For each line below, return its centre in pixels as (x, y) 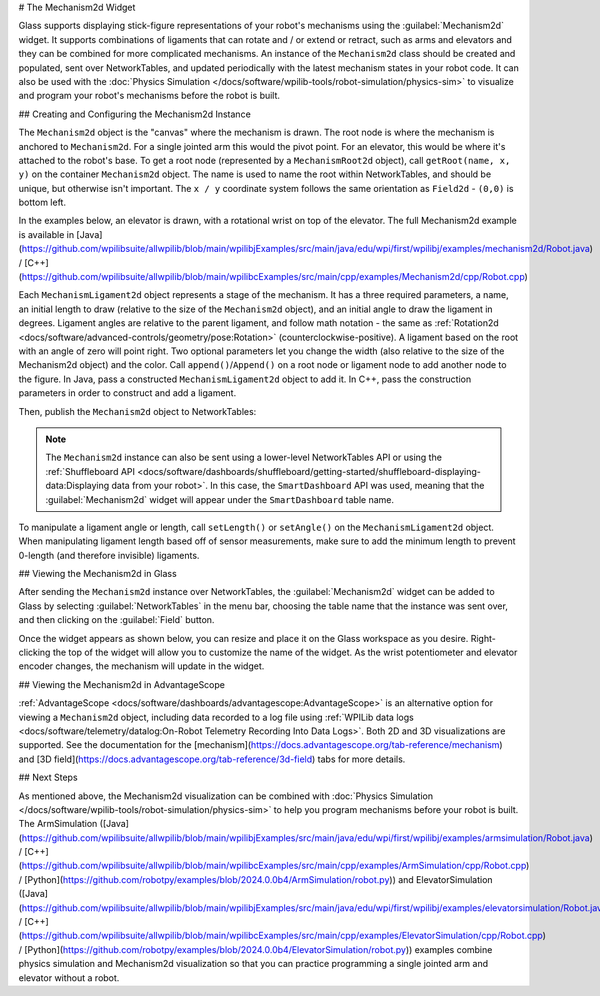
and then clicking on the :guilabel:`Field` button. (116, 620)
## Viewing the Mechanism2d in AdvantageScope (121, 684)
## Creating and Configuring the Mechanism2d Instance (135, 114)
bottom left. (42, 202)
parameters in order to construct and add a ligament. (127, 393)
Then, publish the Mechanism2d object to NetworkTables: (137, 411)
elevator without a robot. (69, 977)
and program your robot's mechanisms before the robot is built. (149, 96)
